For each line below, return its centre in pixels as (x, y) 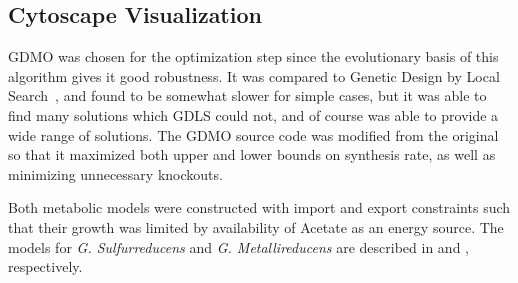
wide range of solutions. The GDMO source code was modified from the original (253, 134)
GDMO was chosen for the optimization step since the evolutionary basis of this (253, 56)
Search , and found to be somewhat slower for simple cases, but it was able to (247, 95)
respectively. (45, 266)
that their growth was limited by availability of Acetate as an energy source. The (256, 226)
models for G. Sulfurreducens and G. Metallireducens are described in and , (238, 246)
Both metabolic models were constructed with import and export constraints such (259, 207)
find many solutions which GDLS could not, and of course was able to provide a (253, 114)
